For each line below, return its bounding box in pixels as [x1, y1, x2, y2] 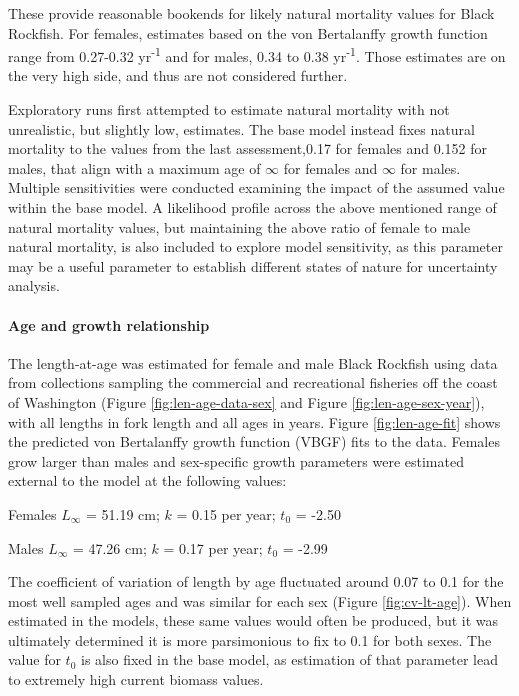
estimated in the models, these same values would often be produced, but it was [8, 610, 499, 631]
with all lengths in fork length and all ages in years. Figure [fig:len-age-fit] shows [8, 411, 501, 432]
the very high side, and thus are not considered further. [8, 65, 348, 86]
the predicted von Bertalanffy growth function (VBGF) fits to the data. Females [8, 431, 500, 452]
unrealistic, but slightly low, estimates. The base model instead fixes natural [8, 118, 475, 139]
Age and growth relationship [8, 314, 210, 335]
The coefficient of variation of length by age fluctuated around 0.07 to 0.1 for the [8, 571, 504, 592]
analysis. [8, 275, 60, 296]
